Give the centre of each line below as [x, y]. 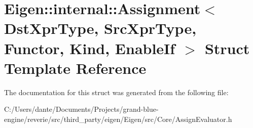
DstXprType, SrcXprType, [100, 28]
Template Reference [75, 68]
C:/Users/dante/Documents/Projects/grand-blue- [81, 109]
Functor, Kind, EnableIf [90, 48]
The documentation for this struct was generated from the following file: [116, 92]
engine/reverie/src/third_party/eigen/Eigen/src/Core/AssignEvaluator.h [118, 119]
